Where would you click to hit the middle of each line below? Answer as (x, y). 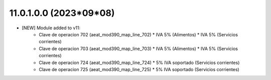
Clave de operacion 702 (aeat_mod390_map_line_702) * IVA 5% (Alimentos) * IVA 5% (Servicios (139, 34)
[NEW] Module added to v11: (51, 28)
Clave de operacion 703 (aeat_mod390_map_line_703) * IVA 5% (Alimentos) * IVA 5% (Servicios (139, 48)
